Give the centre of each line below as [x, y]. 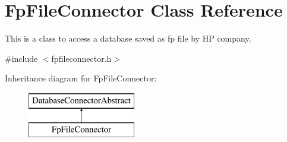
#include [21, 58]
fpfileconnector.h [81, 58]
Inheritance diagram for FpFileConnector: [81, 78]
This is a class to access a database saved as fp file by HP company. [128, 38]
